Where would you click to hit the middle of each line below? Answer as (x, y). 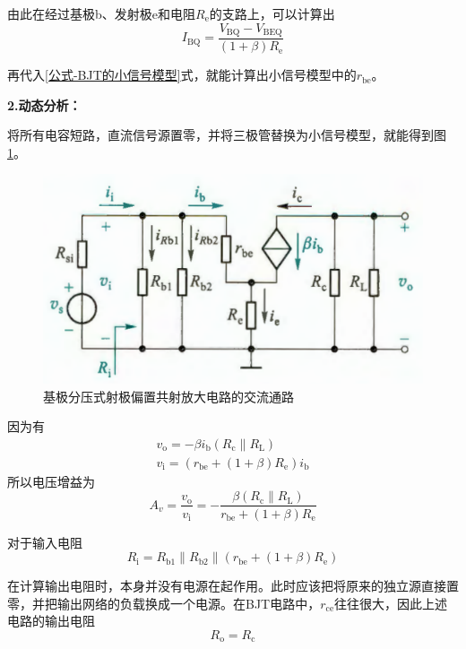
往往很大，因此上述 (391, 603)
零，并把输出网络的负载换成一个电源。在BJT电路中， (164, 603)
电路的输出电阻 (51, 621)
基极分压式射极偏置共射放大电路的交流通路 (168, 396)
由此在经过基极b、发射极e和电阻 (101, 13)
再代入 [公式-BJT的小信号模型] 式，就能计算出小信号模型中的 (182, 75)
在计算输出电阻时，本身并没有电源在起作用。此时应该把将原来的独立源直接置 (233, 586)
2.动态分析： (44, 104)
